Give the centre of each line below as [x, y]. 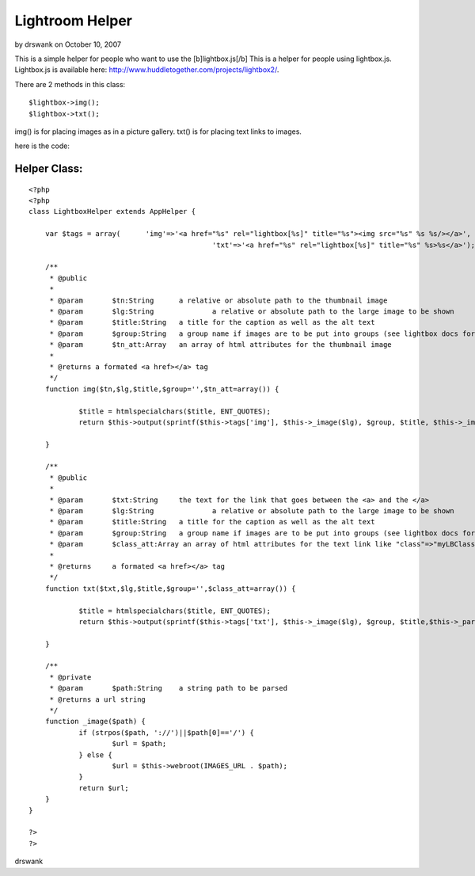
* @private [70, 677]
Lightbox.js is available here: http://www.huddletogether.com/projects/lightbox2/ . [147, 70]
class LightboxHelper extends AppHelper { [112, 211]
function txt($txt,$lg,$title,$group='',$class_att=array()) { [170, 588]
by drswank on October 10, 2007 [68, 44]
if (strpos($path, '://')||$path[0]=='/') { [167, 732]
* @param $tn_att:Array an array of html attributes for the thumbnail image [220, 345]
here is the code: [42, 146]
